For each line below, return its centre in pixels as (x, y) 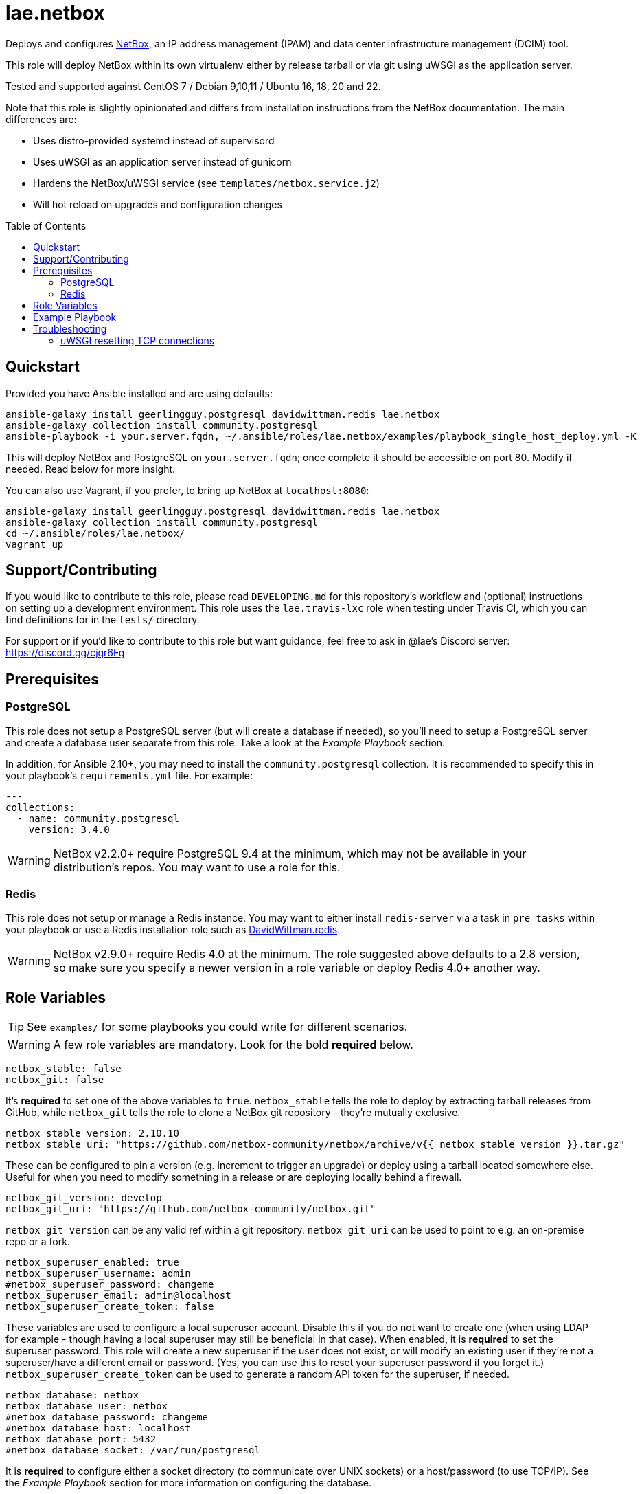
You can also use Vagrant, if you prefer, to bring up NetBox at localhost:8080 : (187, 490)
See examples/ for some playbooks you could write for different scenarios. (217, 1027)
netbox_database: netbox (72, 1395)
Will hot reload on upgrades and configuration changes (158, 204)
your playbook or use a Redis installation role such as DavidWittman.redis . (173, 930)
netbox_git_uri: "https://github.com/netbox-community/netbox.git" (191, 1209)
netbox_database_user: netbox (87, 1406)
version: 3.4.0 (69, 829)
